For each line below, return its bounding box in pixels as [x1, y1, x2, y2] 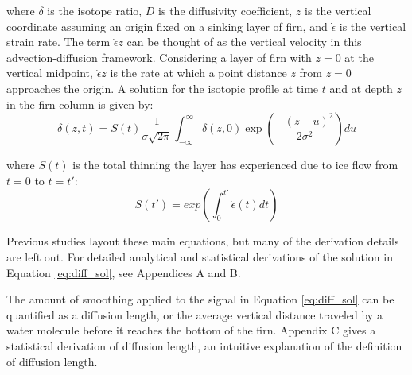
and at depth [329, 79, 393, 96]
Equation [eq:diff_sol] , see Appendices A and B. [6, 264, 241, 280]
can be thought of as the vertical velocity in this [126, 33, 362, 50]
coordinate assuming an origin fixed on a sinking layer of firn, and [6, 17, 328, 34]
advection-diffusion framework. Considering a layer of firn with [6, 48, 312, 65]
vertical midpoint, [6, 64, 93, 81]
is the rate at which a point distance [110, 64, 287, 81]
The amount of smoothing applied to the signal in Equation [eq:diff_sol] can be [6, 291, 395, 307]
